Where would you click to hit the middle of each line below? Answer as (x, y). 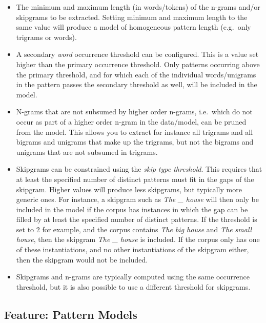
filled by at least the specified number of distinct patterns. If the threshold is (137, 219)
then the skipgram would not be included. (82, 259)
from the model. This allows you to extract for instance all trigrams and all (135, 132)
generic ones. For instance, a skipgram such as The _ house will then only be (137, 199)
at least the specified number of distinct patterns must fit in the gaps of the (135, 179)
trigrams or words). (46, 37)
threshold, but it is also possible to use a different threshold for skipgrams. (133, 286)
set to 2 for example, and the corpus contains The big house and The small (134, 229)
